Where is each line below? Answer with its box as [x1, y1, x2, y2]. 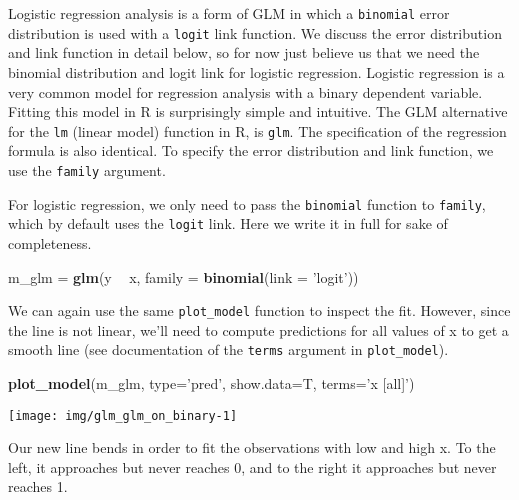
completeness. [8, 232, 92, 253]
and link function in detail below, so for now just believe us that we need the [8, 42, 480, 63]
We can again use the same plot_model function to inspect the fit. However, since [8, 300, 511, 321]
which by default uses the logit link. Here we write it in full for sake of [8, 213, 448, 234]
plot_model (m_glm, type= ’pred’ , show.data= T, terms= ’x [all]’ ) [8, 373, 415, 393]
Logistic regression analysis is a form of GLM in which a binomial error [8, 3, 450, 23]
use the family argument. [8, 159, 166, 180]
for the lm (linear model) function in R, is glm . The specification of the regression [8, 120, 507, 141]
